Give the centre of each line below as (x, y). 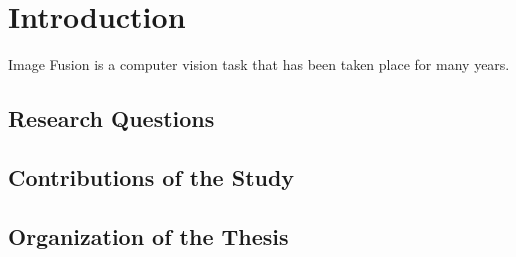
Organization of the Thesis (148, 235)
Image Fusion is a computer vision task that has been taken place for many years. (259, 64)
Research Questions (111, 118)
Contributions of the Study (151, 176)
